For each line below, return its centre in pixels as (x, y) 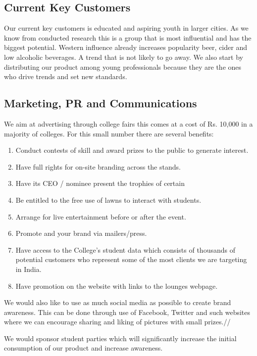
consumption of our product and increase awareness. (83, 348)
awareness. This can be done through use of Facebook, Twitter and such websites (127, 312)
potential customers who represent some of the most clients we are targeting (131, 259)
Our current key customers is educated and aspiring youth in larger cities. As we (126, 28)
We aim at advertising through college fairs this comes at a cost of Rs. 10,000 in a (128, 123)
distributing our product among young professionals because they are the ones (123, 67)
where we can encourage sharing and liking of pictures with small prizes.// (117, 322)
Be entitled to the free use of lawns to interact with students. (108, 200)
